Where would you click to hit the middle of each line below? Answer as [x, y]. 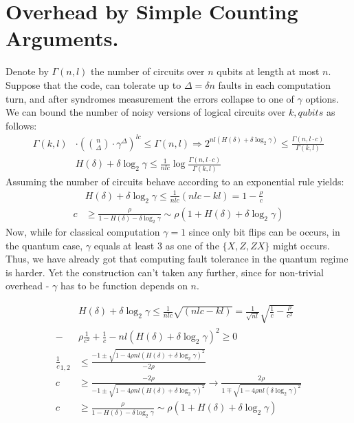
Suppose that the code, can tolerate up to [93, 84]
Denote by [27, 71]
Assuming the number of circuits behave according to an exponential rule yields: [175, 181]
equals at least [124, 245]
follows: [21, 125]
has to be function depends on [124, 286]
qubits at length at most [268, 71]
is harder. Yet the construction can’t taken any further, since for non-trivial [165, 272]
